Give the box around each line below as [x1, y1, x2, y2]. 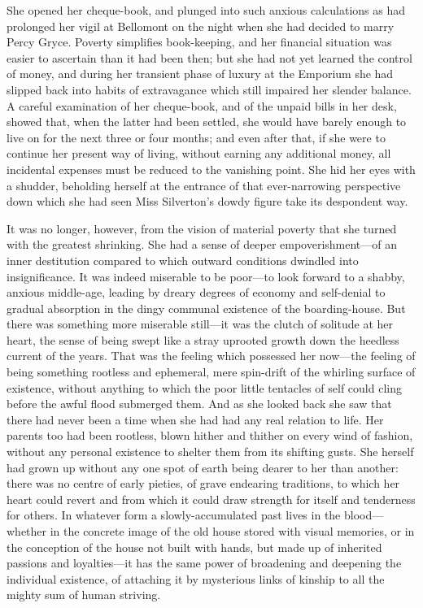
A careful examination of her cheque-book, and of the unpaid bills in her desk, [7, 97, 397, 114]
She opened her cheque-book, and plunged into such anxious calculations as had [7, 2, 405, 18]
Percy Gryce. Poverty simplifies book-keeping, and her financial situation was [7, 33, 392, 50]
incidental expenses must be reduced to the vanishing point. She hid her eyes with [7, 160, 416, 177]
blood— [343, 506, 384, 523]
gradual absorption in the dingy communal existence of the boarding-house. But [7, 299, 406, 316]
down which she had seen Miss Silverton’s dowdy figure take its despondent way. [7, 193, 408, 210]
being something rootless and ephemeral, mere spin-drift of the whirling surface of [7, 363, 416, 380]
